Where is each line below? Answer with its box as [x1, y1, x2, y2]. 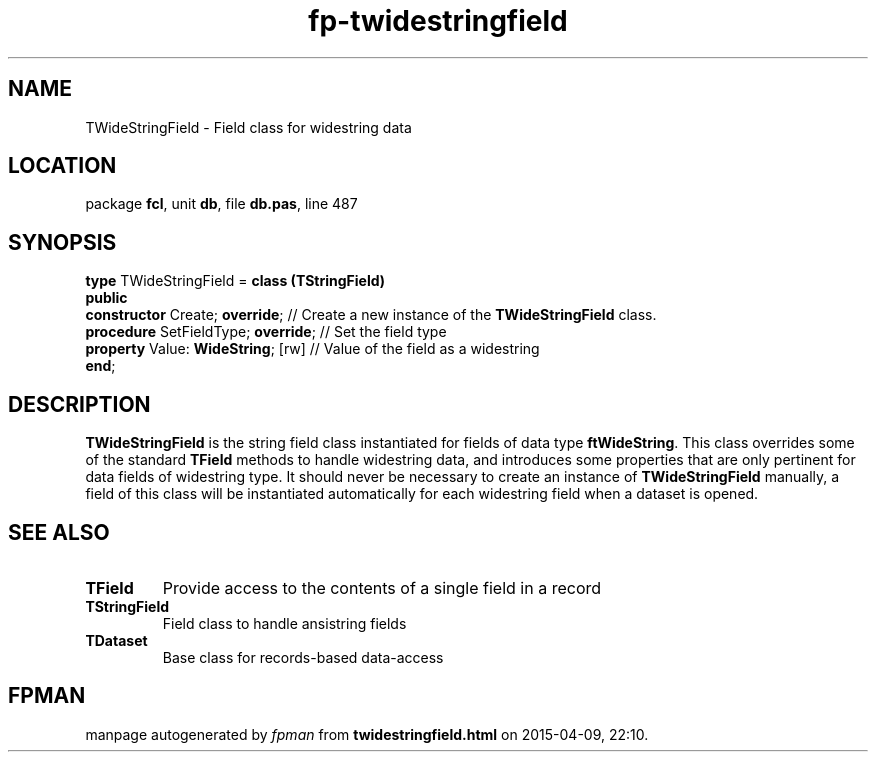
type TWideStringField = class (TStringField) [85, 272, 386, 290]
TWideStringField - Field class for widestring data [85, 118, 412, 136]
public [85, 289, 128, 307]
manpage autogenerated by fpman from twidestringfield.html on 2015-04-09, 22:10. [85, 725, 649, 743]
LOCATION [8, 153, 117, 179]
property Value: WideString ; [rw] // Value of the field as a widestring [85, 340, 540, 358]
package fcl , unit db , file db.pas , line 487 [85, 195, 358, 213]
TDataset [85, 631, 148, 649]
